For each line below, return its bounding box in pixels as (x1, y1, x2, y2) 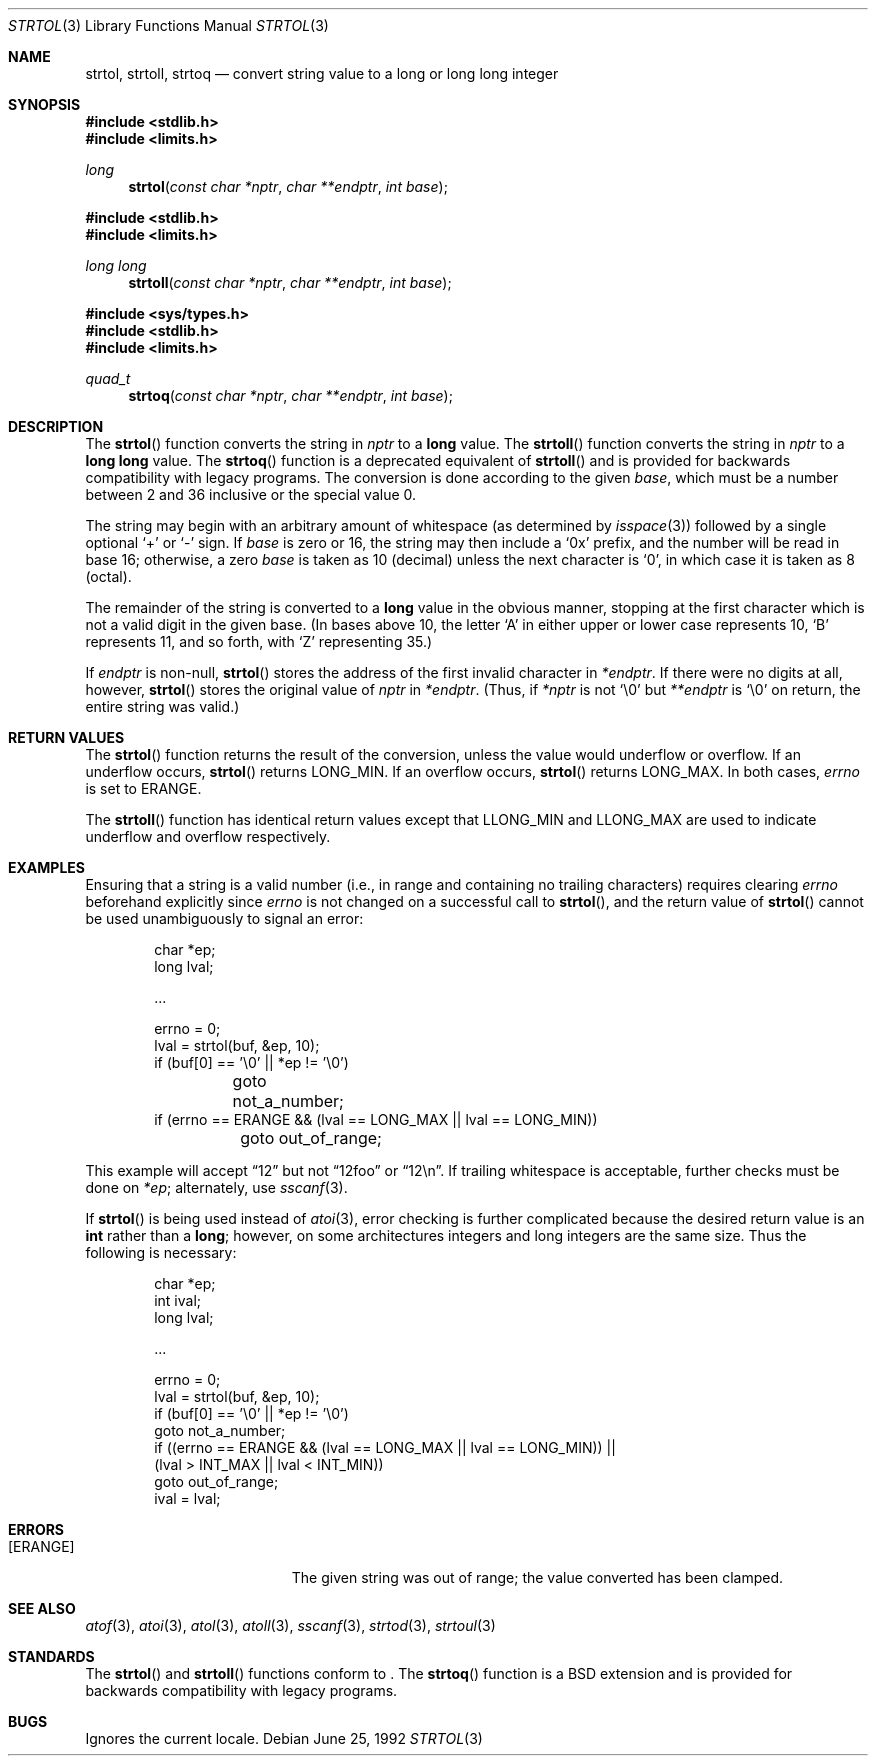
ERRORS (8, 1521, 65, 1538)
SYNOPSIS (8, 96, 81, 113)
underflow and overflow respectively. (85, 828, 331, 845)
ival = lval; (154, 1490, 221, 1507)
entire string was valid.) (85, 698, 240, 715)
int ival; (154, 1292, 202, 1309)
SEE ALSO (8, 1600, 76, 1617)
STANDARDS (8, 1648, 95, 1665)
